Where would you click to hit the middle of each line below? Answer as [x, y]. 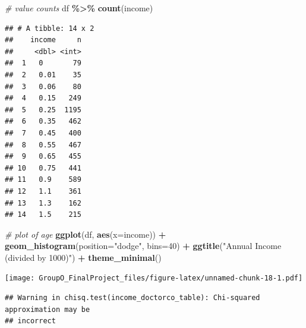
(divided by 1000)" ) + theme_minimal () [83, 257]
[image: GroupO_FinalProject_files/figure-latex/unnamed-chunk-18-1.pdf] [154, 278]
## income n [43, 40]
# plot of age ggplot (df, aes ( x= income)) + [86, 234]
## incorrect [30, 321]
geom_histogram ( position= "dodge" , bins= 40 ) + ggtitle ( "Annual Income [143, 246]
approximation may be [48, 309]
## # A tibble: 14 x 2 [50, 28]
